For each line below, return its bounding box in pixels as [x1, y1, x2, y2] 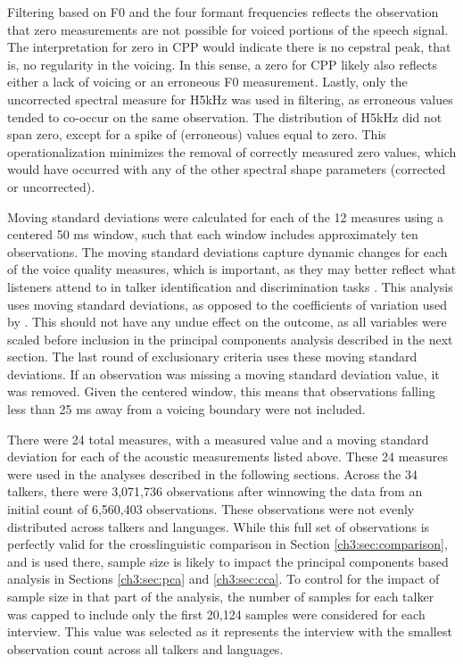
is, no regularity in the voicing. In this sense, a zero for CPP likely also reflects [7, 54, 438, 73]
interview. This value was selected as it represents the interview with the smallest [7, 622, 452, 641]
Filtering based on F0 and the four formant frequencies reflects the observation [7, 3, 439, 21]
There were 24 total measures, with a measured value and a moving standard [7, 429, 429, 448]
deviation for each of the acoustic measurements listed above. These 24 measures [7, 447, 449, 466]
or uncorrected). [7, 177, 95, 195]
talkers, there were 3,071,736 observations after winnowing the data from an [7, 482, 423, 501]
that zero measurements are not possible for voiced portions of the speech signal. [7, 20, 449, 38]
